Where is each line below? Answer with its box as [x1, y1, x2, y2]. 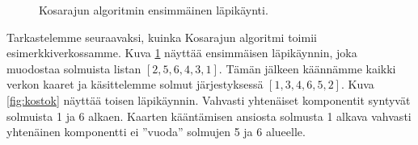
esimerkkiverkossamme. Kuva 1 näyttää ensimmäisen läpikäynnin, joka [6, 44, 357, 61]
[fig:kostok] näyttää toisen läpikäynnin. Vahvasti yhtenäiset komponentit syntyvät [6, 91, 411, 108]
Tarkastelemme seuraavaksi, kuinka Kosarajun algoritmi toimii [6, 28, 317, 45]
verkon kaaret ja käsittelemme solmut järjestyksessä [6, 76, 264, 93]
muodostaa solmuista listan [6, 60, 141, 77]
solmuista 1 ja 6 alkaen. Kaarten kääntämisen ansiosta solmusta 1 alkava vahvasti [6, 107, 412, 124]
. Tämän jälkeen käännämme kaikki [218, 60, 396, 77]
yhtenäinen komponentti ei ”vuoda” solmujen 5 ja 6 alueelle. [6, 123, 306, 140]
